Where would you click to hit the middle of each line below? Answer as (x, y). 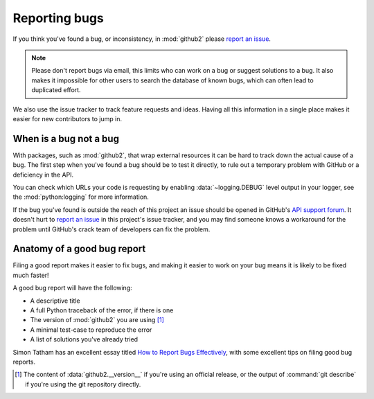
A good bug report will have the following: (73, 288)
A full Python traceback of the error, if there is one (102, 310)
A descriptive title (55, 301)
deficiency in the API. (43, 175)
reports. (24, 362)
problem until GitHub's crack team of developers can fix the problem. (112, 229)
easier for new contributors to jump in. (68, 118)
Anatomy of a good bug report (79, 249)
